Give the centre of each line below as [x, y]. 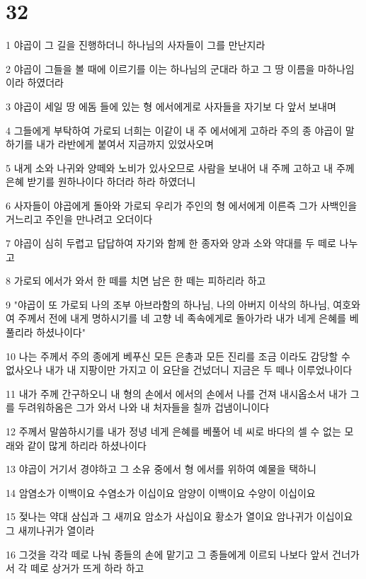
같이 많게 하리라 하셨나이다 [87, 445]
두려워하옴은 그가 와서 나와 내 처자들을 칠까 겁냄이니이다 [144, 407]
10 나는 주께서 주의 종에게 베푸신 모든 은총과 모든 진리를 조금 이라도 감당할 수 [178, 356]
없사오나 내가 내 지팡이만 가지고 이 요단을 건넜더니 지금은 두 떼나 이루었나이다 [179, 370]
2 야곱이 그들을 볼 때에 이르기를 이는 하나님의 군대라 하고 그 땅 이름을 [160, 68]
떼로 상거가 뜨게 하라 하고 [87, 568]
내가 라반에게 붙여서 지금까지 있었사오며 [125, 144]
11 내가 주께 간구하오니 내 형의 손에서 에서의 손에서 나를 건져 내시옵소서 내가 [177, 393]
